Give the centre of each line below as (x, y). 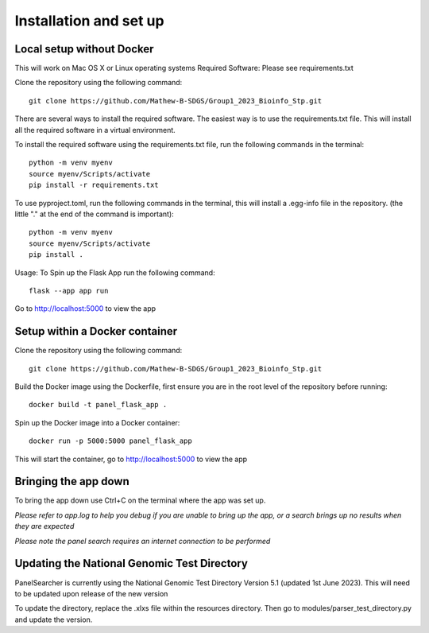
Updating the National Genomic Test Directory (131, 563)
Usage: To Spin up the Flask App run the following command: (115, 272)
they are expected (44, 526)
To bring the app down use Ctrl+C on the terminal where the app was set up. (140, 500)
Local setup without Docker (84, 49)
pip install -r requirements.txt (94, 185)
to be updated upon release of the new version (91, 593)
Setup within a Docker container (96, 331)
